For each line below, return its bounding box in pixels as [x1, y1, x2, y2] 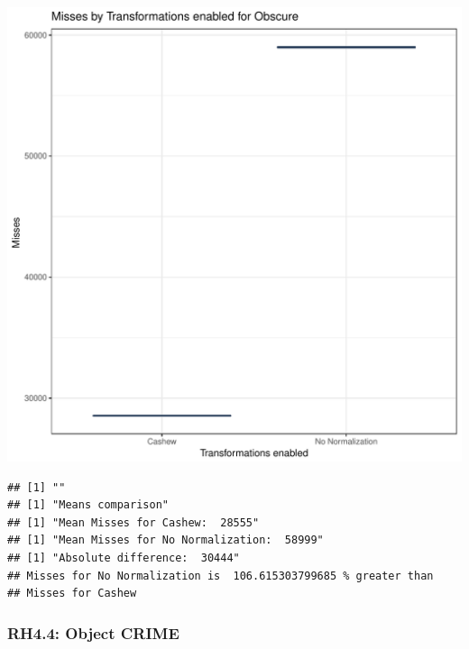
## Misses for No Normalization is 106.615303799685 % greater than [7, 569, 434, 582]
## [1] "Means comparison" [7, 498, 169, 512]
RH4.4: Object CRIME [7, 621, 179, 644]
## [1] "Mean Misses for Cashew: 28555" [7, 516, 260, 529]
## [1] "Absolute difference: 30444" [7, 551, 240, 564]
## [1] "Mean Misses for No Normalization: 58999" [7, 534, 324, 547]
